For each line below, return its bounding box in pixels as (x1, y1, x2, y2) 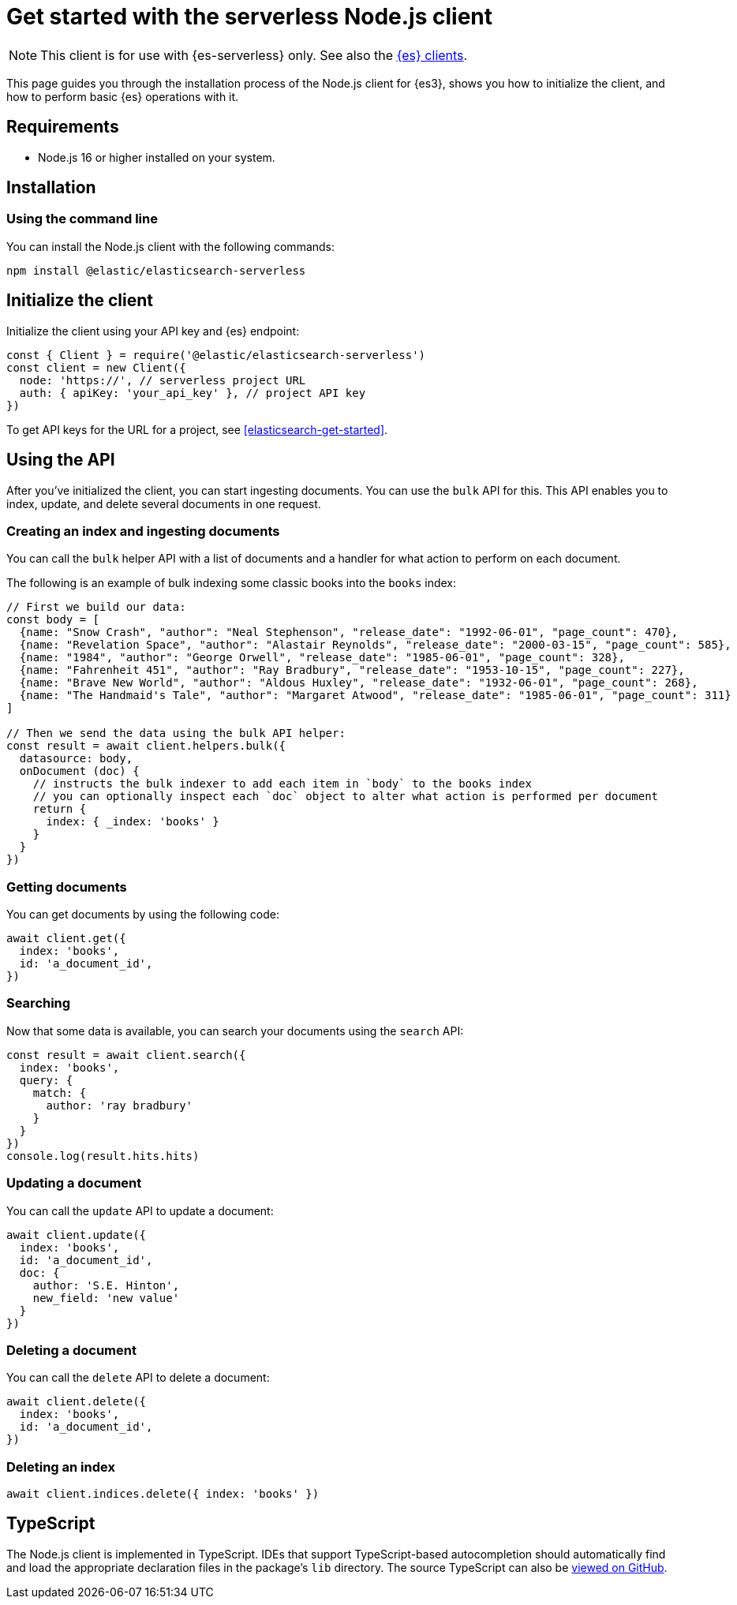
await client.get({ (6, 932, 126, 945)
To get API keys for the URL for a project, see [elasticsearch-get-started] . (6, 422, 388, 436)
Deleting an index (6, 1458, 115, 1475)
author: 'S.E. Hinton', (32, 1278, 180, 1292)
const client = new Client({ (6, 361, 186, 374)
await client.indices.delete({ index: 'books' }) (6, 1487, 320, 1500)
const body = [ (6, 613, 100, 627)
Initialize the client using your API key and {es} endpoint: (6, 324, 300, 338)
